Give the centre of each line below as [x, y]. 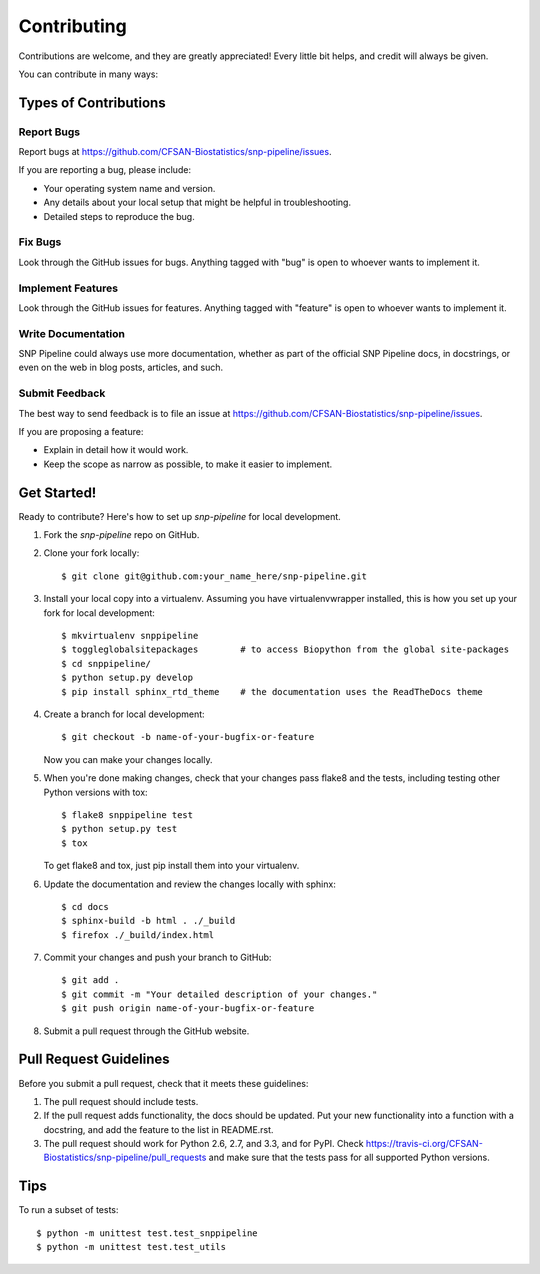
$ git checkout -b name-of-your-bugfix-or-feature [188, 737]
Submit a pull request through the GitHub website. [146, 1031]
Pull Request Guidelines [94, 1059]
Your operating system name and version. [129, 188]
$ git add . [90, 980]
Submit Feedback [62, 393]
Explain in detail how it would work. [116, 450]
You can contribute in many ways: [88, 74]
